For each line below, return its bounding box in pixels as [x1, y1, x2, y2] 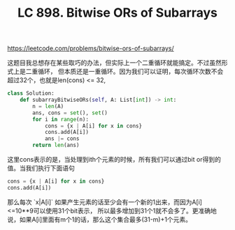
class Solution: [7, 90, 55, 97]
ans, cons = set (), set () [32, 109, 108, 116]
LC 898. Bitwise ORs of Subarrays [17, 5, 218, 21]
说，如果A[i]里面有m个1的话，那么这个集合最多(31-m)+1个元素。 [7, 215, 192, 224]
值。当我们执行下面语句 [7, 164, 75, 172]
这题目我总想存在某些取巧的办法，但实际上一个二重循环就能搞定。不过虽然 [7, 59, 222, 67]
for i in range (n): [32, 116, 90, 123]
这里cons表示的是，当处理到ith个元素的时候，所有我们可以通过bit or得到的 [7, 155, 222, 164]
